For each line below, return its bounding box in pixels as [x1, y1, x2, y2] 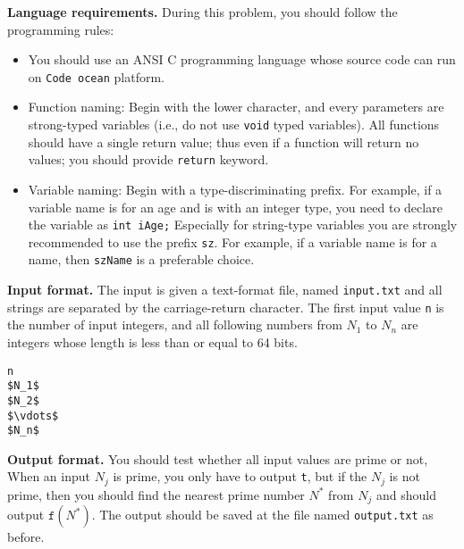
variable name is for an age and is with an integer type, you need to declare [28, 197, 443, 216]
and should [375, 485, 436, 503]
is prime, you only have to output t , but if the [113, 467, 367, 486]
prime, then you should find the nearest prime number [7, 485, 305, 503]
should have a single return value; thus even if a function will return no [28, 132, 419, 151]
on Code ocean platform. [28, 67, 165, 86]
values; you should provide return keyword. [28, 150, 269, 169]
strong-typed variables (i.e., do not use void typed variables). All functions [28, 115, 440, 134]
